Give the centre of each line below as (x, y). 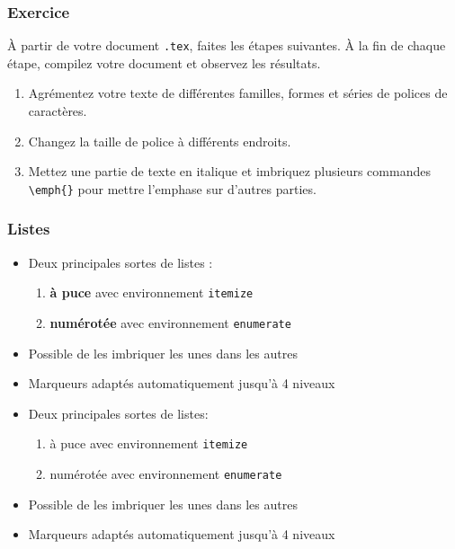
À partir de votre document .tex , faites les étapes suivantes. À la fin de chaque (227, 45)
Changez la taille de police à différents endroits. (160, 141)
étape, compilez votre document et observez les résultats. (164, 62)
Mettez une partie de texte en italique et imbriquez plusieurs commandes (229, 171)
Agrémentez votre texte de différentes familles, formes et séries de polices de (238, 93)
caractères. (58, 111)
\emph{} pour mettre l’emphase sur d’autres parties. (172, 188)
